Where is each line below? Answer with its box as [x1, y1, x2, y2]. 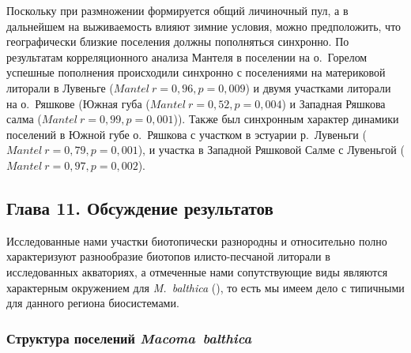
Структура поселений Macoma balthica [6, 328, 252, 347]
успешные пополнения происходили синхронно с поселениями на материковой [6, 64, 386, 81]
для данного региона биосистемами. [6, 295, 179, 311]
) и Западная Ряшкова [281, 95, 386, 111]
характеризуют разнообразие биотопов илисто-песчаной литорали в [6, 248, 330, 265]
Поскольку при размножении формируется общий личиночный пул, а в [6, 2, 349, 18]
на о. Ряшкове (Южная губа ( [6, 95, 150, 111]
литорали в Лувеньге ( [6, 79, 114, 96]
